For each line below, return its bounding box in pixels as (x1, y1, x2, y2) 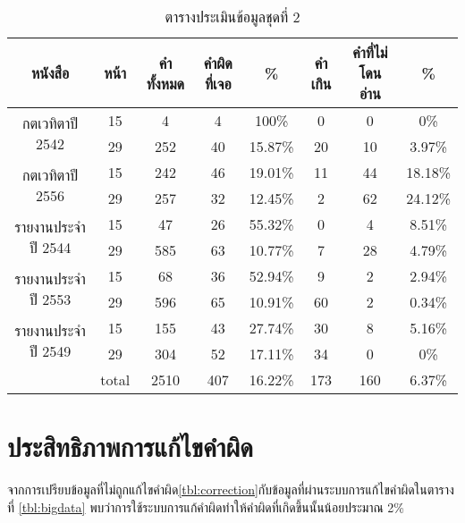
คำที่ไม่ (352, 42, 388, 63)
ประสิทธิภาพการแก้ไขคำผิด (7, 428, 253, 465)
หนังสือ (30, 63, 70, 83)
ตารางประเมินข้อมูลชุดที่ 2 (165, 6, 300, 27)
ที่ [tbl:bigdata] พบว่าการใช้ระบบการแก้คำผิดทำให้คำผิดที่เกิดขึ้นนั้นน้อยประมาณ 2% (7, 497, 405, 516)
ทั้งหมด (146, 72, 185, 94)
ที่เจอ (204, 72, 232, 94)
